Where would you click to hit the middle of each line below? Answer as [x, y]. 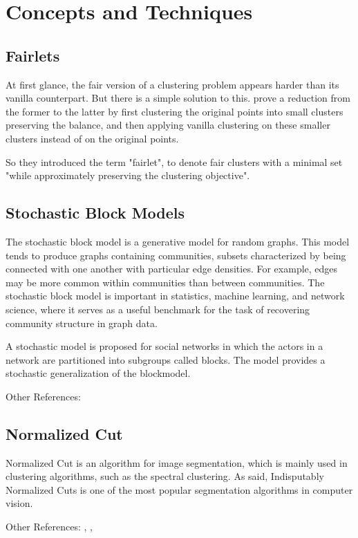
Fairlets [33, 55]
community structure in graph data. [82, 323]
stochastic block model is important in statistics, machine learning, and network [175, 296]
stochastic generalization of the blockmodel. [98, 373]
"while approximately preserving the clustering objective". [128, 175]
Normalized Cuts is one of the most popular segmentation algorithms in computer [179, 489]
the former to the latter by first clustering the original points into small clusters [175, 111]
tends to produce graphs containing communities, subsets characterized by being [176, 255]
